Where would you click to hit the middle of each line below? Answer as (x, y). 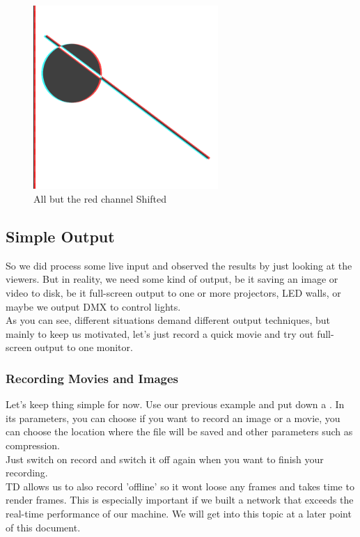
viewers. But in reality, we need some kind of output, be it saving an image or (172, 279)
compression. (33, 445)
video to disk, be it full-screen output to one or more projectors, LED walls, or (173, 292)
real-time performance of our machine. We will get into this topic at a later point (179, 513)
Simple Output (60, 236)
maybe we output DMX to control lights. (93, 306)
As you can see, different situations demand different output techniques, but (168, 320)
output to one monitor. (84, 347)
